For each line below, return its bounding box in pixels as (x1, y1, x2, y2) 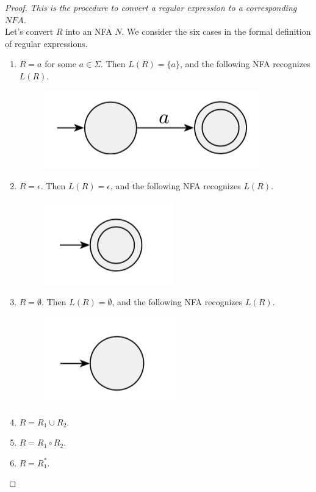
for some (45, 57, 76, 70)
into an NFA (65, 25, 112, 38)
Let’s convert (5, 25, 54, 38)
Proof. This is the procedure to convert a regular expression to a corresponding (5, 1, 297, 13)
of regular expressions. (5, 37, 88, 49)
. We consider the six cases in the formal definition (121, 25, 311, 38)
